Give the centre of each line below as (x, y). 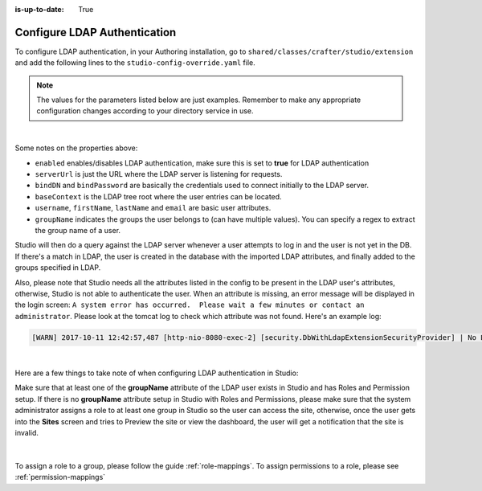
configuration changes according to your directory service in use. (145, 111)
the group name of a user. (78, 230)
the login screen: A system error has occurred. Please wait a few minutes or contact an (190, 305)
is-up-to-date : (39, 9)
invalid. (27, 433)
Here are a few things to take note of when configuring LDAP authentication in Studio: (157, 373)
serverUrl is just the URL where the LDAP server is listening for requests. (159, 174)
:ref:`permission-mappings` (60, 477)
